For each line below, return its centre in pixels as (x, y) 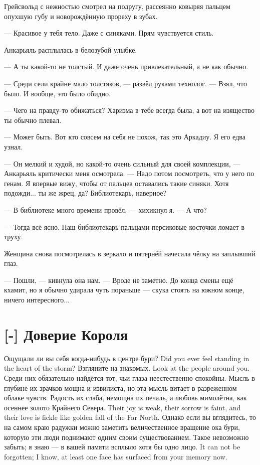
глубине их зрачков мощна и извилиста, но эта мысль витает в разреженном (120, 387)
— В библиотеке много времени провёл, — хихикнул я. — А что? (105, 209)
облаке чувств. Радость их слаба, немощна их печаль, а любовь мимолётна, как (125, 398)
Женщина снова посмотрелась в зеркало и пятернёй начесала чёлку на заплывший (130, 253)
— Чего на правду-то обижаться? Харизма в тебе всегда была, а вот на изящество (129, 110)
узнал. (14, 146)
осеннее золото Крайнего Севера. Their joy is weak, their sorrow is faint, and (122, 407)
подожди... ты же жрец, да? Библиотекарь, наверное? (85, 193)
